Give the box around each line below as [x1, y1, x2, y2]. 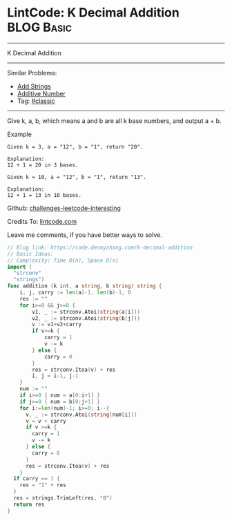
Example [7, 130, 32, 138]
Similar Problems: [7, 68, 57, 77]
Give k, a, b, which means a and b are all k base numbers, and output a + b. [7, 116, 222, 125]
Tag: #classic [17, 97, 55, 105]
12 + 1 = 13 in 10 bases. [7, 191, 81, 198]
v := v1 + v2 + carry [32, 321, 81, 328]
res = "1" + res [19, 482, 67, 489]
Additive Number [17, 89, 66, 97]
